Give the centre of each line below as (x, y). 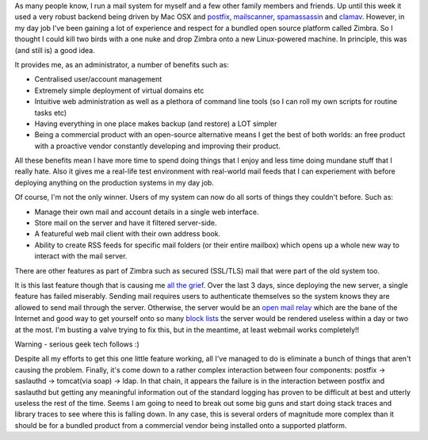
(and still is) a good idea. (55, 50)
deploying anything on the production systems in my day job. (114, 182)
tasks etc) (51, 113)
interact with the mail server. (81, 256)
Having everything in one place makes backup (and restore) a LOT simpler (156, 124)
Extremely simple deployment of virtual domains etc (119, 90)
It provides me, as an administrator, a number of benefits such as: (122, 64)
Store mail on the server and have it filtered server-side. (126, 223)
